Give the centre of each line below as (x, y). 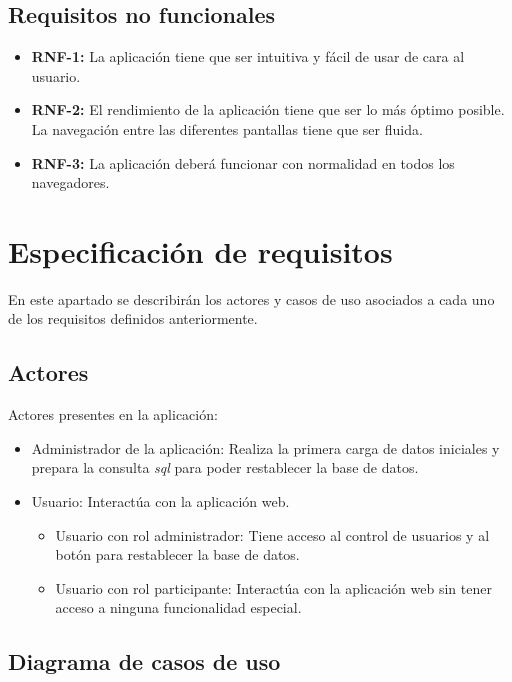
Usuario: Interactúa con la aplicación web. (160, 501)
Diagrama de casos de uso (144, 661)
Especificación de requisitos (200, 250)
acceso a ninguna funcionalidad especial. (178, 607)
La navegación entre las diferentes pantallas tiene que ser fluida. (227, 128)
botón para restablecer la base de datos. (177, 554)
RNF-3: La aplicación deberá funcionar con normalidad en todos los (243, 162)
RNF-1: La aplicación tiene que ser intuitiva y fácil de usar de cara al (248, 56)
